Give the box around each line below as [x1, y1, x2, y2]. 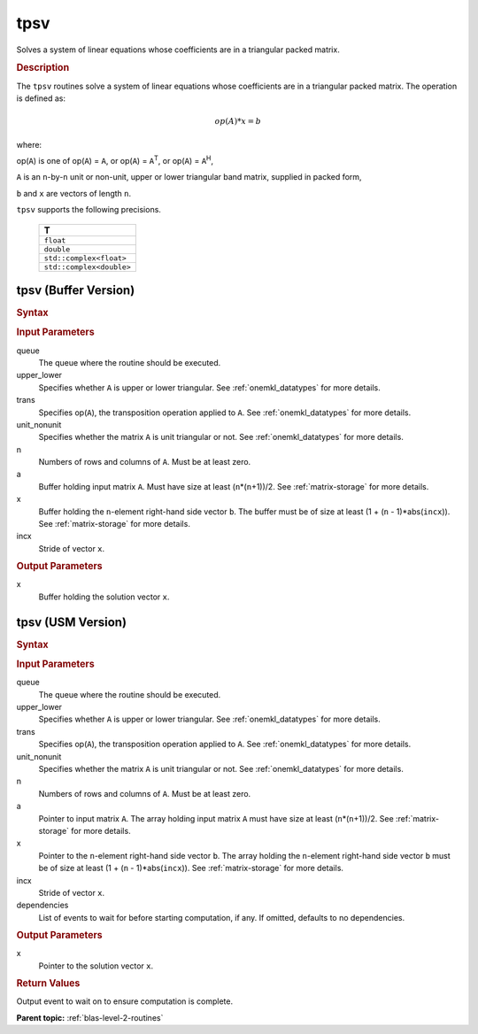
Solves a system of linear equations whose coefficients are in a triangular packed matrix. [16, 44, 340, 55]
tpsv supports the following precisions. [16, 204, 161, 215]
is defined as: [16, 93, 66, 104]
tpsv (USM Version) [16, 614, 127, 629]
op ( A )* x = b [214, 116, 261, 127]
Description [16, 62, 70, 74]
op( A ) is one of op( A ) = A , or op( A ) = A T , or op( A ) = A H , [16, 154, 214, 166]
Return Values [16, 977, 81, 990]
